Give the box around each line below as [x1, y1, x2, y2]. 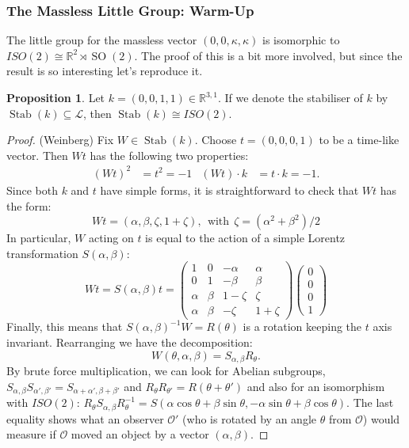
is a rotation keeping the [243, 318, 362, 335]
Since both [6, 181, 58, 198]
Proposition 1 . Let [6, 89, 105, 105]
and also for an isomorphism [247, 378, 385, 394]
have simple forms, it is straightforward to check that [100, 181, 359, 198]
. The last [346, 394, 394, 411]
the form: [6, 197, 52, 214]
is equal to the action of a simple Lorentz [145, 230, 346, 246]
